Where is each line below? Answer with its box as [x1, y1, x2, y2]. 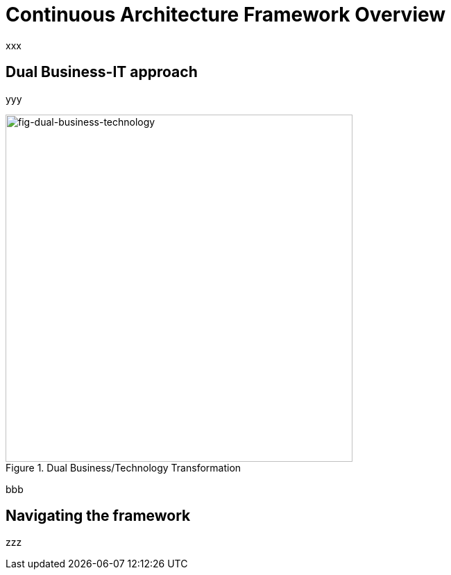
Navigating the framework [6, 507, 191, 525]
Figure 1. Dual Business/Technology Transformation [6, 461, 241, 474]
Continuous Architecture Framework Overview [6, 3, 446, 26]
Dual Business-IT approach [6, 63, 198, 81]
